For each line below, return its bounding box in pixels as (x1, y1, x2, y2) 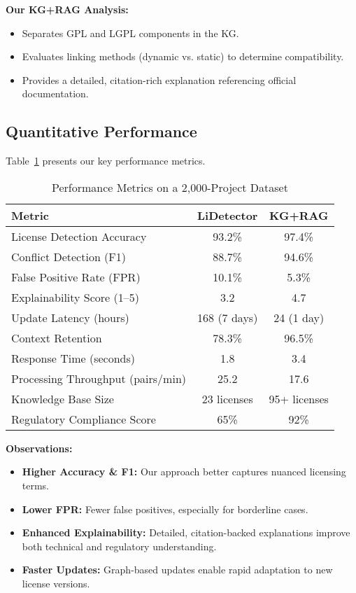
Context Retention (11, 329, 102, 346)
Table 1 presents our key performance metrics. (6, 153, 206, 168)
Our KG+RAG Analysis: (6, 2, 129, 16)
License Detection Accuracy (11, 228, 147, 244)
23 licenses (201, 390, 253, 407)
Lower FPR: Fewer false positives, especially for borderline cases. (22, 501, 308, 516)
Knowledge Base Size (11, 390, 114, 407)
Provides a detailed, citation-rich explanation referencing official (22, 72, 297, 87)
